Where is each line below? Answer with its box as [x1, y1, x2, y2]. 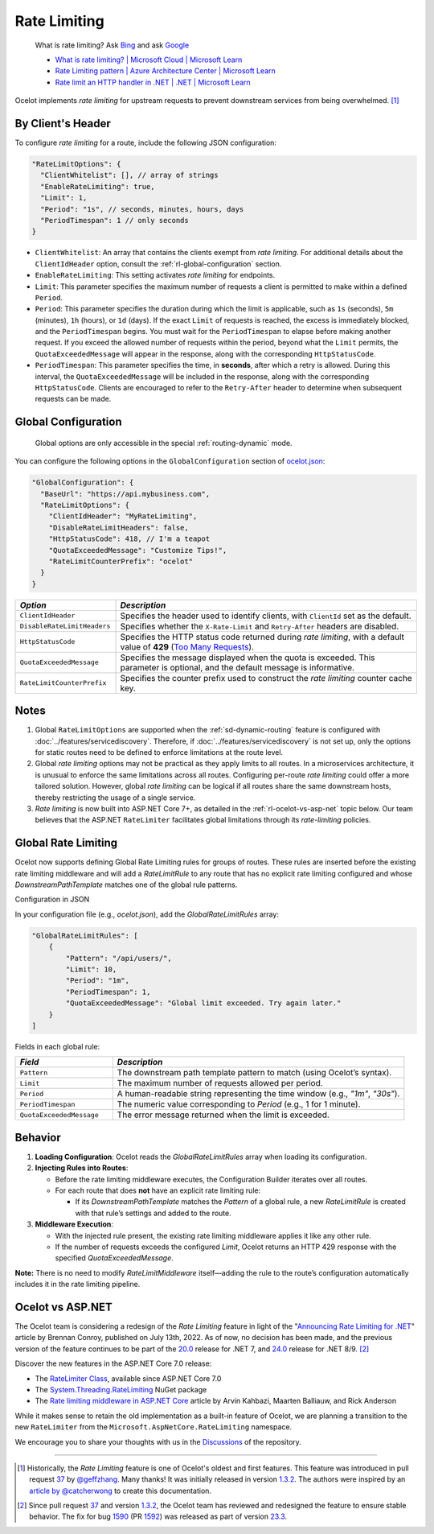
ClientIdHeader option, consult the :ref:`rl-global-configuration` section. [35, 258, 282, 269]
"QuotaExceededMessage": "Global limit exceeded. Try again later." [65, 999, 342, 1008]
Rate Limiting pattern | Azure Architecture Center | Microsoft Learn [55, 66, 276, 76]
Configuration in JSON [14, 894, 90, 905]
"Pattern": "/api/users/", [65, 954, 172, 963]
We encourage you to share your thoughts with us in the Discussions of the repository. [14, 1437, 301, 1446]
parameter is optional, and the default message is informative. [120, 662, 355, 673]
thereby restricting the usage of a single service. [35, 793, 196, 802]
